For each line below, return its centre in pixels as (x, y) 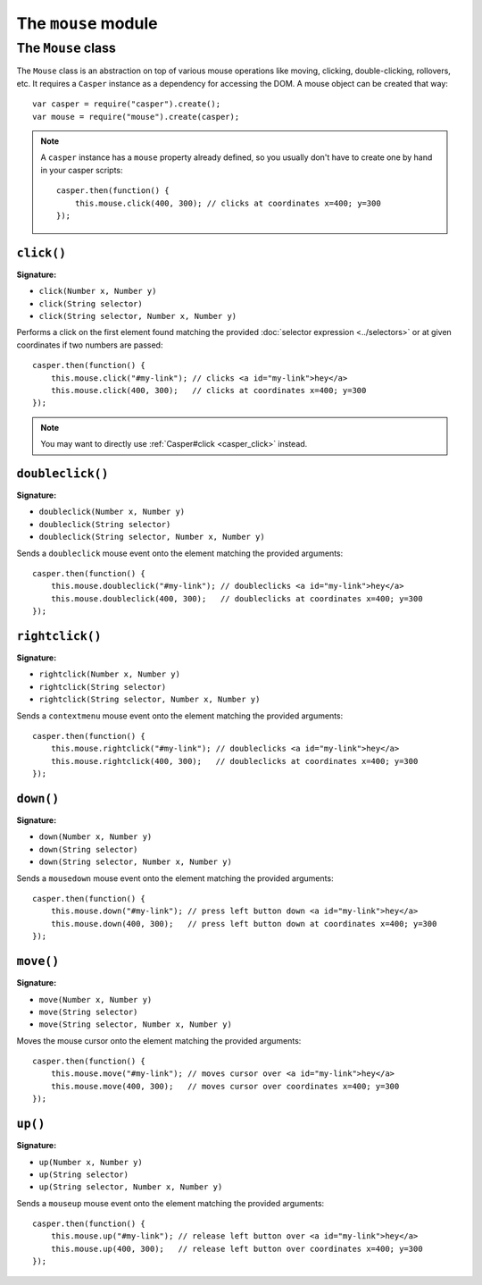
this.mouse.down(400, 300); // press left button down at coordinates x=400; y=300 (244, 924)
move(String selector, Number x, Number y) (135, 1025)
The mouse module (87, 23)
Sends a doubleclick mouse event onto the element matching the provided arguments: (180, 553)
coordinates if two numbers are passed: (90, 345)
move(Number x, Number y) (96, 999)
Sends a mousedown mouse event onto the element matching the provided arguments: (175, 878)
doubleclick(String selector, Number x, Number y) (152, 537)
